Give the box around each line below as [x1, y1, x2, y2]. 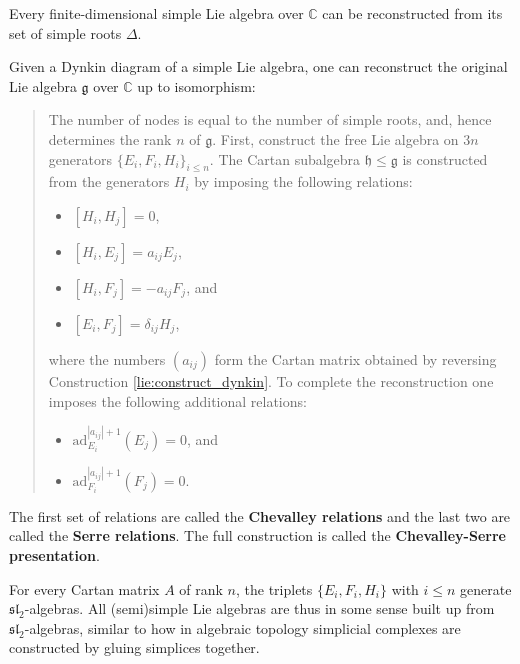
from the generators [48, 171, 170, 192]
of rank [179, 578, 223, 599]
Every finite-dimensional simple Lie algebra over [9, 3, 304, 23]
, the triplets [235, 578, 313, 599]
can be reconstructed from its [322, 3, 503, 23]
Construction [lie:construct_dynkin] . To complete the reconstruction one [48, 370, 494, 391]
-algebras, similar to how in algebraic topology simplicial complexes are [24, 617, 461, 638]
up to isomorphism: [137, 75, 256, 96]
